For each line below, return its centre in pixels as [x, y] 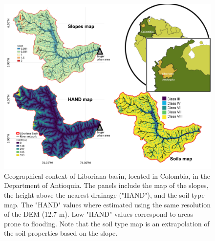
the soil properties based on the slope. [61, 233]
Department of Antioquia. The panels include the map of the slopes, [106, 185]
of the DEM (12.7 [31, 214]
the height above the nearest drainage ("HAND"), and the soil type [104, 195]
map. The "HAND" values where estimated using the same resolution [107, 204]
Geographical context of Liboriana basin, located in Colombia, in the [107, 176]
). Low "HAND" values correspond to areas [129, 214]
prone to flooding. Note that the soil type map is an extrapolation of [107, 223]
